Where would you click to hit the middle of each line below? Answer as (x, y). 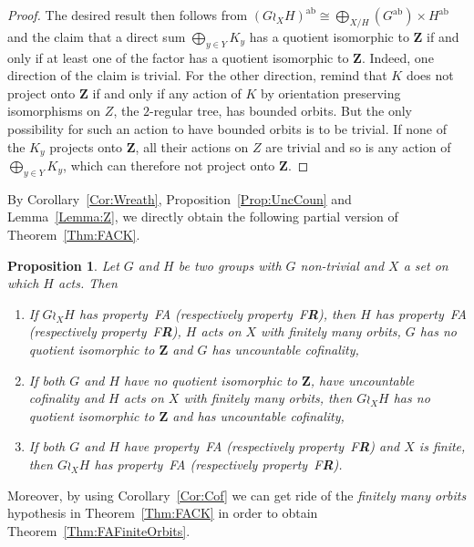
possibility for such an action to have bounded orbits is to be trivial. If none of (227, 128)
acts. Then (88, 283)
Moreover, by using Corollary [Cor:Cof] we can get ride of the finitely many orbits (237, 495)
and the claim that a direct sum (97, 36)
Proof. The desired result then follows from (128, 15)
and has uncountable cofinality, (258, 415)
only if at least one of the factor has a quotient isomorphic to (178, 57)
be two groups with (230, 265)
